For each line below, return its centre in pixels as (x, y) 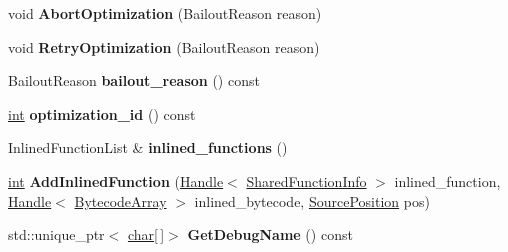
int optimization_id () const (102, 113)
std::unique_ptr (56, 234)
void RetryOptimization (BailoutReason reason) (164, 46)
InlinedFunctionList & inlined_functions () (148, 147)
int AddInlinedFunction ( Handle (116, 180)
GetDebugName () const (270, 234)
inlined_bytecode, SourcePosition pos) (312, 200)
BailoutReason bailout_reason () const (134, 80)
